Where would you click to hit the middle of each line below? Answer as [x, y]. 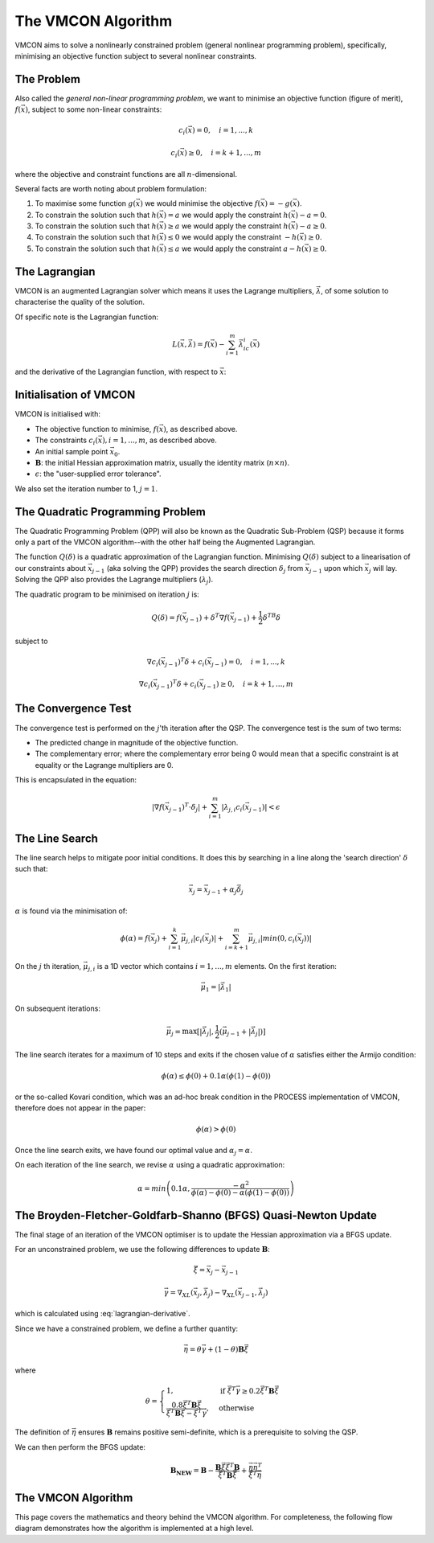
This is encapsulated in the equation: [76, 780]
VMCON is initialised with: [57, 414]
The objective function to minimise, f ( [97, 429]
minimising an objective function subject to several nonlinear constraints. [136, 55]
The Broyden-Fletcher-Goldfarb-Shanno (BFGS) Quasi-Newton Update [196, 1215]
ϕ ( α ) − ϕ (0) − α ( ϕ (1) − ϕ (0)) [240, 1193]
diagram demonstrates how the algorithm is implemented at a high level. [134, 1529]
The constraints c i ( [66, 441]
